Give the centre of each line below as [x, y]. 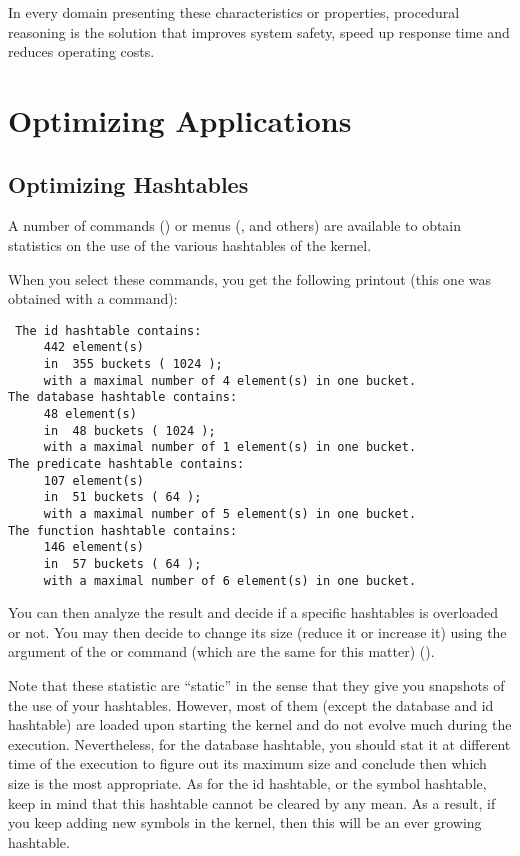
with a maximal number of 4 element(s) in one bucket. [230, 380]
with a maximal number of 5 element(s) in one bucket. [230, 513]
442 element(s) [94, 347]
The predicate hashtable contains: [126, 463]
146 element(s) [94, 547]
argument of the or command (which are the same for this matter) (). [221, 651]
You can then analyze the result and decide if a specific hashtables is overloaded [253, 612]
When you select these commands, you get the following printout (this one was [249, 278]
